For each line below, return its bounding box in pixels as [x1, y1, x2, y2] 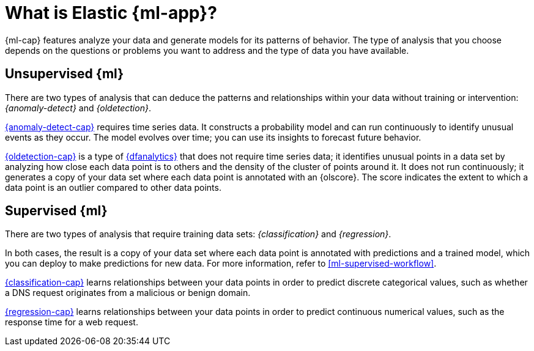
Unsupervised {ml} [5, 66, 124, 82]
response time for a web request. [5, 317, 138, 328]
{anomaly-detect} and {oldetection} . [5, 102, 151, 113]
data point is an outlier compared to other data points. [5, 182, 221, 193]
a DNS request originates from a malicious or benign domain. [5, 287, 251, 298]
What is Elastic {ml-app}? [5, 2, 217, 23]
